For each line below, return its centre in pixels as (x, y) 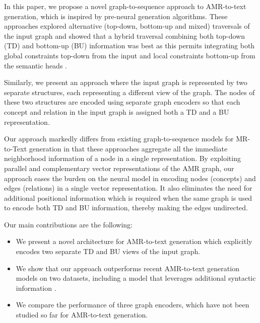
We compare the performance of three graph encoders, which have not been (133, 305)
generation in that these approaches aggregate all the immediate (128, 148)
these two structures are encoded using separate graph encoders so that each (122, 102)
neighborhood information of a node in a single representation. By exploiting (122, 158)
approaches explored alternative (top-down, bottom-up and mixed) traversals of (127, 26)
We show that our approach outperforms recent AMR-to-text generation (127, 268)
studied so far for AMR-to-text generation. (82, 315)
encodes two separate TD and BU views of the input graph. (108, 251)
